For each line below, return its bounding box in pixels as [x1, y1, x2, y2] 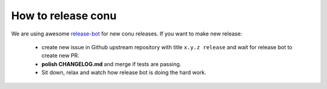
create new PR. [41, 52, 80, 60]
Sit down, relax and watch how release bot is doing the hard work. [41, 69, 206, 76]
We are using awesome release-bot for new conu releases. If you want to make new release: [11, 30, 242, 37]
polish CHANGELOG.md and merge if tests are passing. [41, 60, 182, 67]
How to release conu [11, 9, 117, 22]
